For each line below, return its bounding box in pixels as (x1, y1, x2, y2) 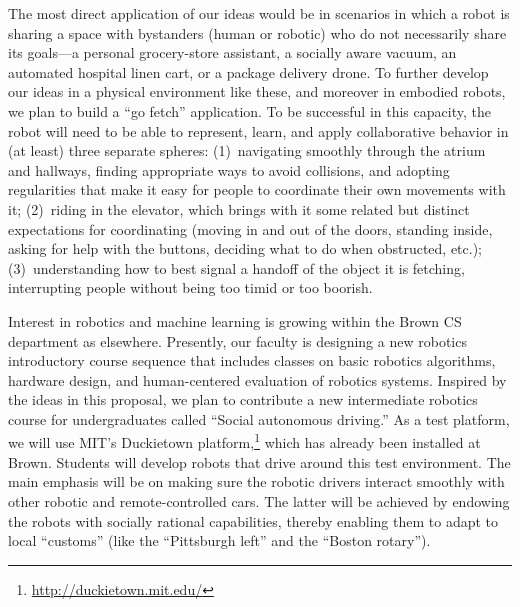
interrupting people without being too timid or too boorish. (8, 277, 373, 298)
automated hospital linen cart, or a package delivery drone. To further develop (8, 61, 489, 82)
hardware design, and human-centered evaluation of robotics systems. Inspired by (8, 369, 507, 390)
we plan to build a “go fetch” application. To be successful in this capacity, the (8, 100, 491, 121)
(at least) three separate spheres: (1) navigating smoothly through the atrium (8, 140, 486, 161)
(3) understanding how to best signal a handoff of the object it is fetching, (8, 257, 465, 278)
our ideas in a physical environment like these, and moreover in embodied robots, (8, 81, 506, 102)
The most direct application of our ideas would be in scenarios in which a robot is (8, 3, 510, 23)
